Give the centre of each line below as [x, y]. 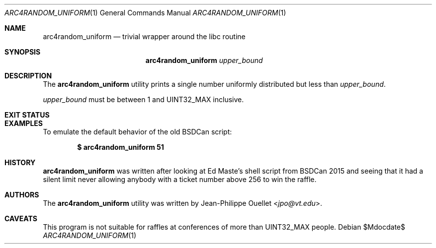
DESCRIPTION [28, 76]
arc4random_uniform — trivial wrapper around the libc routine [144, 36]
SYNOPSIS [23, 52]
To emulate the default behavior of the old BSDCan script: [137, 132]
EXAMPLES [24, 123]
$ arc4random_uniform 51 [121, 147]
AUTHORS [22, 195]
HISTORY [20, 162]
